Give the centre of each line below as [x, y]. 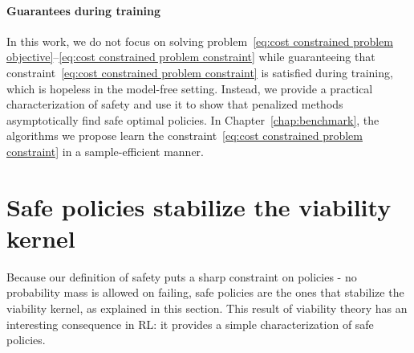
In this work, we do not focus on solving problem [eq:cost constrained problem [200, 41]
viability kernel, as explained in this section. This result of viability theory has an [207, 308]
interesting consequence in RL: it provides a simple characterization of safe [190, 324]
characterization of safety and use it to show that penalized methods [175, 104]
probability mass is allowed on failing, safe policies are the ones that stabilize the [205, 292]
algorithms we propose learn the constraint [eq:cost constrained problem [185, 135]
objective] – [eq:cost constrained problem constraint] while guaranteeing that [191, 57]
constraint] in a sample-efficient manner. [105, 151]
